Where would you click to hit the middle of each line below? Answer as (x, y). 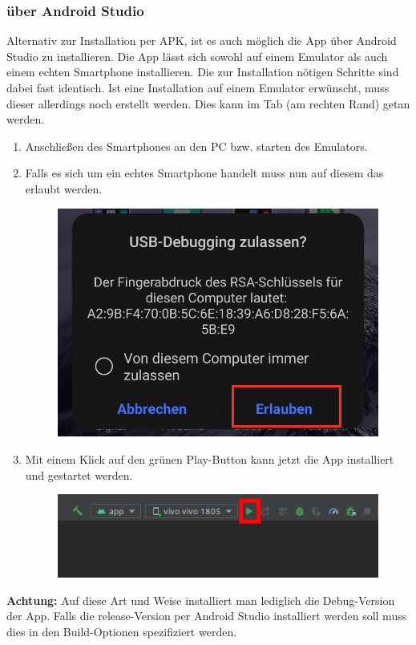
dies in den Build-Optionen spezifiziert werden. (122, 631)
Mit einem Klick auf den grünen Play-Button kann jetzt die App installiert (210, 458)
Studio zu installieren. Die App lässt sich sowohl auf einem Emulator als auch (197, 56)
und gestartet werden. (79, 475)
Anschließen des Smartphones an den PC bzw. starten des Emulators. (196, 146)
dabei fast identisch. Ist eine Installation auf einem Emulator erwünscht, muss (198, 87)
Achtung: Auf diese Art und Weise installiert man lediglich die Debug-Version (201, 600)
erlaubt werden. (64, 188)
